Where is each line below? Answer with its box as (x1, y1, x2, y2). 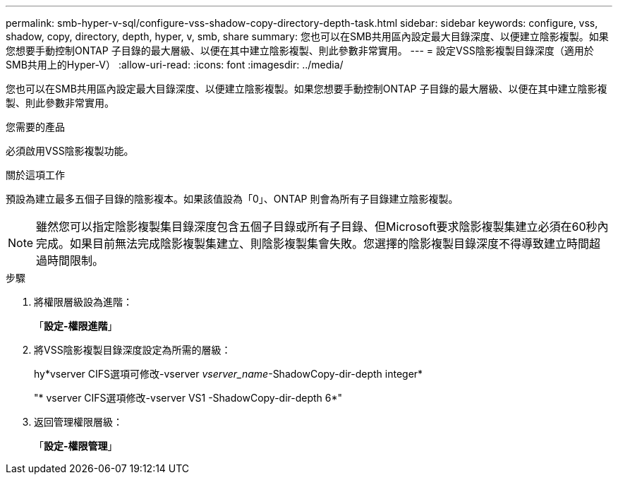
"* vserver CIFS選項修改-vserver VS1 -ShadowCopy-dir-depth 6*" (34, 392, 343, 404)
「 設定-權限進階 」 (34, 320, 118, 332)
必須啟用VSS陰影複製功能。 (6, 145, 134, 157)
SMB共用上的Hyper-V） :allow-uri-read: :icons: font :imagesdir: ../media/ (6, 59, 344, 71)
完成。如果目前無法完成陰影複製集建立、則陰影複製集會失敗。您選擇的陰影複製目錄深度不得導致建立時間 (36, 236, 590, 251)
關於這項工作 (6, 169, 65, 181)
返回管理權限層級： (34, 416, 123, 428)
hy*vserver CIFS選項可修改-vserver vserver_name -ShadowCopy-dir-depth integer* (34, 368, 423, 380)
